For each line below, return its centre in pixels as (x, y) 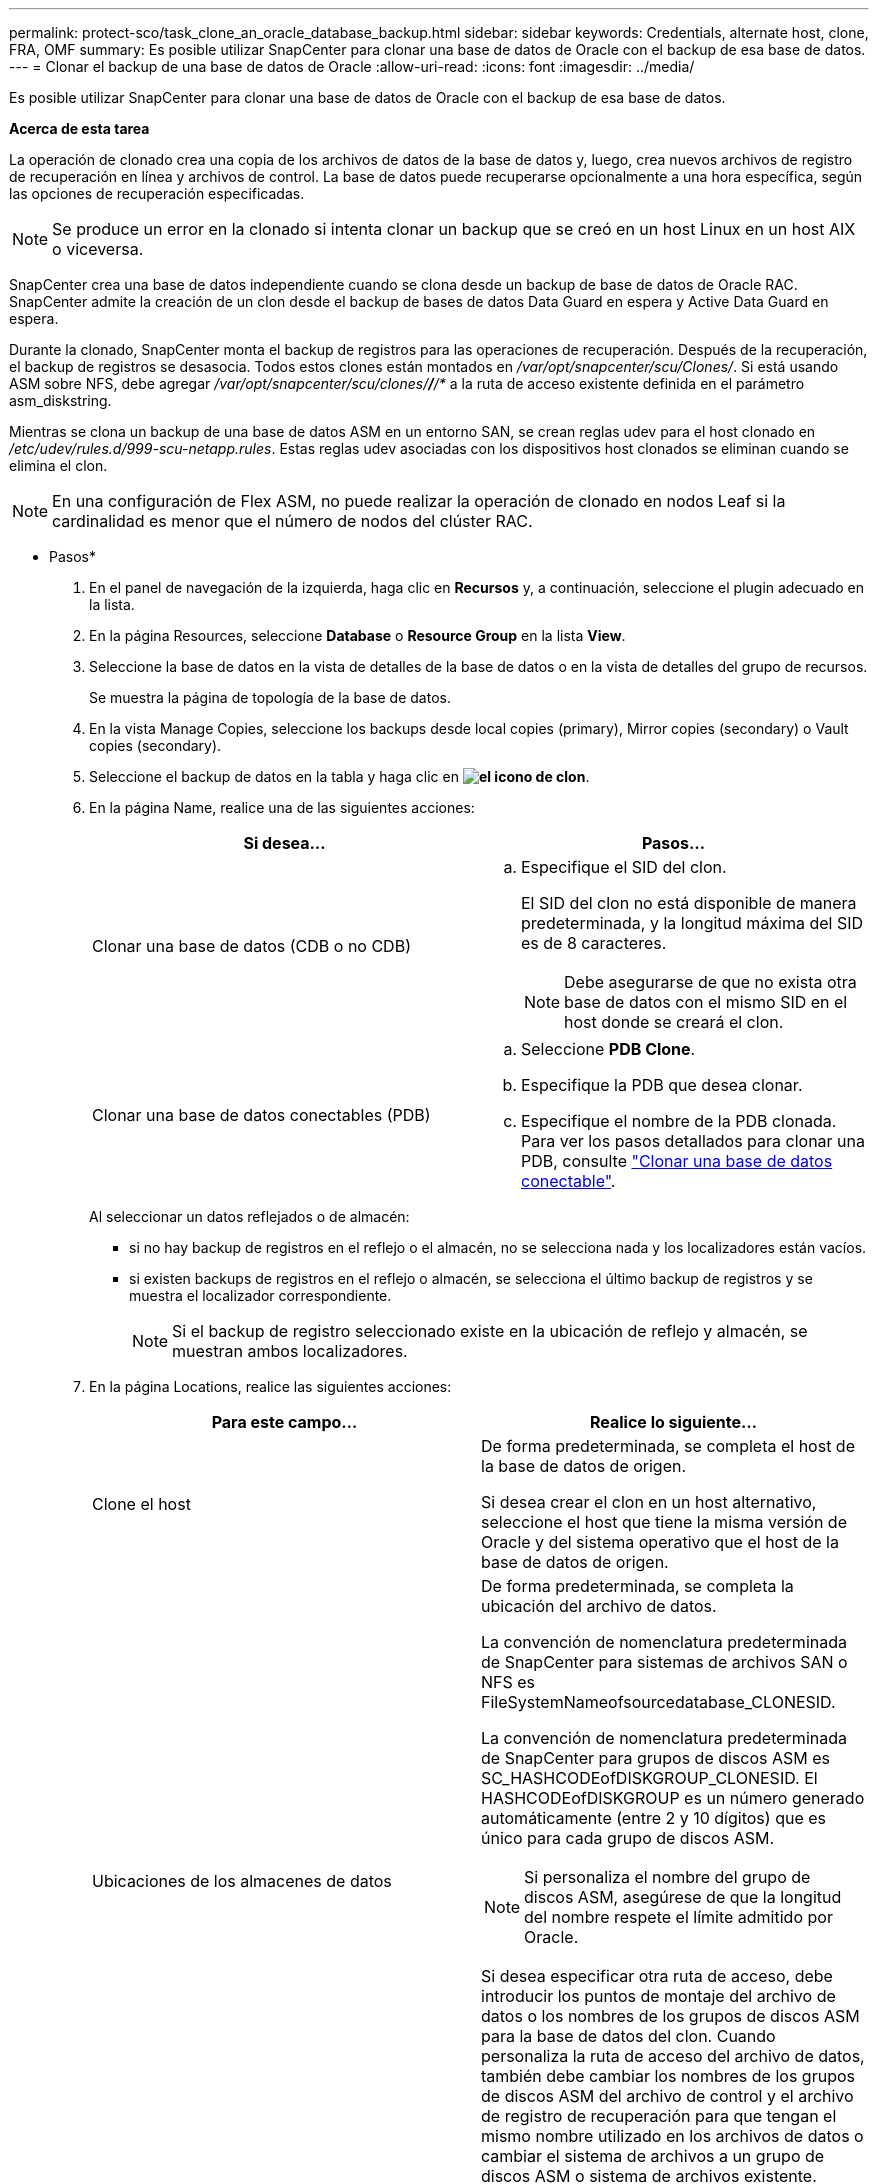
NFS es (508, 1682)
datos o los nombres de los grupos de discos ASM (670, 2016)
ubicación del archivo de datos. (599, 1606)
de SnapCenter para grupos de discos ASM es (656, 1758)
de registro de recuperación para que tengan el (659, 2116)
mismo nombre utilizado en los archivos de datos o (672, 2136)
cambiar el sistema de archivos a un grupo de (653, 2156)
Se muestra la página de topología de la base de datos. (270, 697)
